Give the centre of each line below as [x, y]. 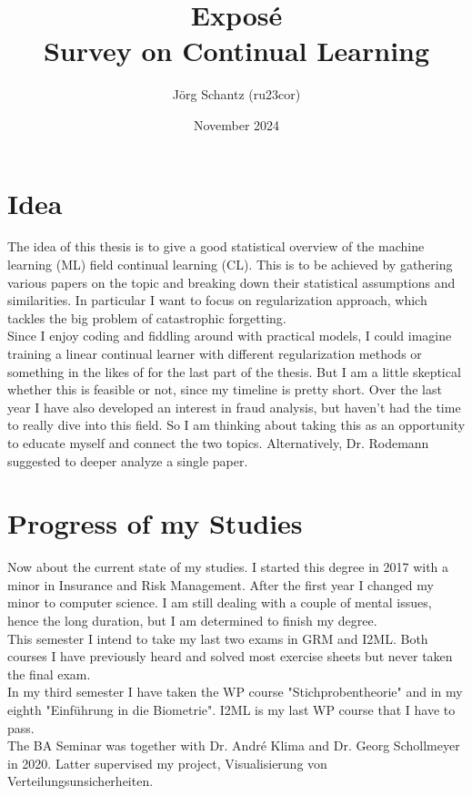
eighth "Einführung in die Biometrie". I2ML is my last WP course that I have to [231, 710]
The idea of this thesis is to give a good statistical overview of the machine [216, 246]
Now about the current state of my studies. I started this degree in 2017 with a [228, 567]
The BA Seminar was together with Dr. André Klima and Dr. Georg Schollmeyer [234, 745]
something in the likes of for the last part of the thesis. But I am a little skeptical [234, 371]
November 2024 [236, 124]
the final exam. [49, 674]
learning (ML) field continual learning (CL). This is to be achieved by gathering [230, 265]
